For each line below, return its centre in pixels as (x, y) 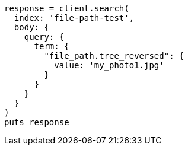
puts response (37, 122)
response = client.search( (67, 8)
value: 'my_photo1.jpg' (109, 65)
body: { (31, 27)
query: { (44, 37)
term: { (52, 46)
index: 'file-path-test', (74, 18)
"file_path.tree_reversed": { (114, 56)
